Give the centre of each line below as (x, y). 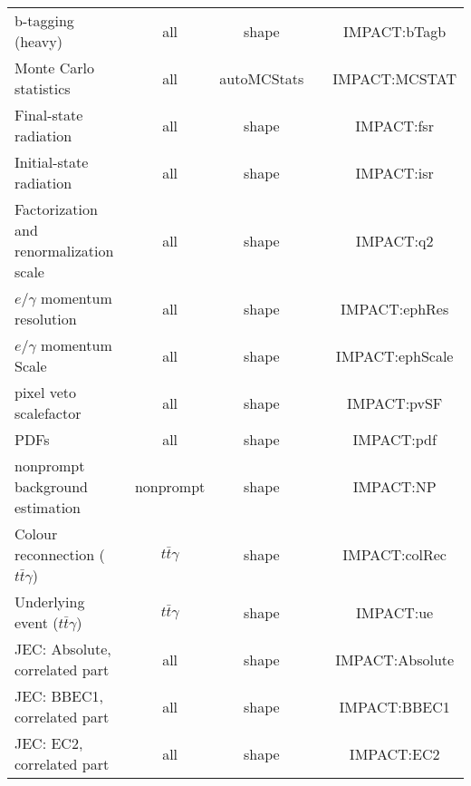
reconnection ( (60, 554)
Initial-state (52, 162)
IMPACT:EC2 (394, 753)
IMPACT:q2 (394, 240)
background (51, 486)
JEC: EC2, (49, 743)
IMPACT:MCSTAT (394, 78)
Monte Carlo (55, 68)
